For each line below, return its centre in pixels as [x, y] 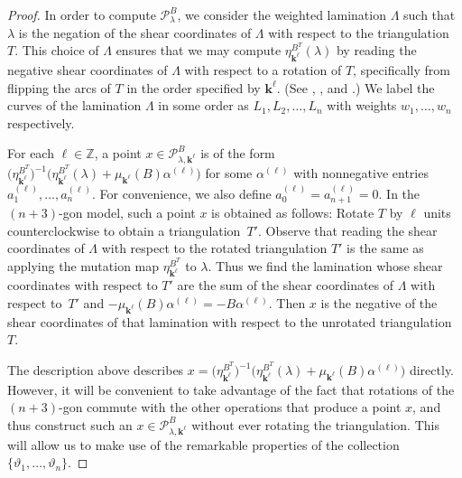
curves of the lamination [74, 105]
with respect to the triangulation [359, 32]
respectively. [41, 122]
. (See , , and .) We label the [356, 87]
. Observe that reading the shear [347, 230]
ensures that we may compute [199, 50]
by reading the [376, 50]
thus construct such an [70, 424]
